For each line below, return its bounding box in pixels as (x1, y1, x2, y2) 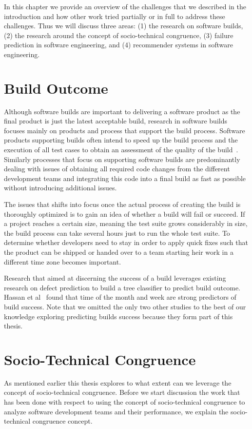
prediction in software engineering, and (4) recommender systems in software (4, 40, 233, 50)
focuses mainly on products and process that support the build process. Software (4, 125, 245, 135)
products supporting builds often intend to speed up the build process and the (4, 135, 238, 145)
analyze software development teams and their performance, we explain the (4, 406, 229, 416)
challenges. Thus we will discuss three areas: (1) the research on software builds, (4, 20, 243, 31)
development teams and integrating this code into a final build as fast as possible (4, 173, 246, 183)
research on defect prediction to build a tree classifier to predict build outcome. (4, 282, 241, 292)
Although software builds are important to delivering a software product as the (4, 106, 240, 116)
